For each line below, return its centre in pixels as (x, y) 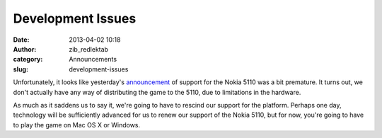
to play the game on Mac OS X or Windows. (77, 125)
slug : (21, 69)
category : (28, 59)
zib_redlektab (89, 49)
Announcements (93, 59)
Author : (25, 49)
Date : (21, 40)
